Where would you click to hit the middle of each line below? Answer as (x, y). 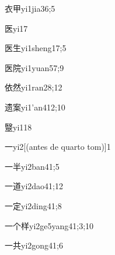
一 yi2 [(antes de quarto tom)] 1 (58, 147)
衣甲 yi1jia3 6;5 (30, 8)
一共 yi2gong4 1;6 (34, 245)
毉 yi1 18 (18, 127)
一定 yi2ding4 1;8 (33, 205)
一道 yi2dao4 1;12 (34, 186)
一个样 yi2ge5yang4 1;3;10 (49, 225)
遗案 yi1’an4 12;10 (35, 107)
